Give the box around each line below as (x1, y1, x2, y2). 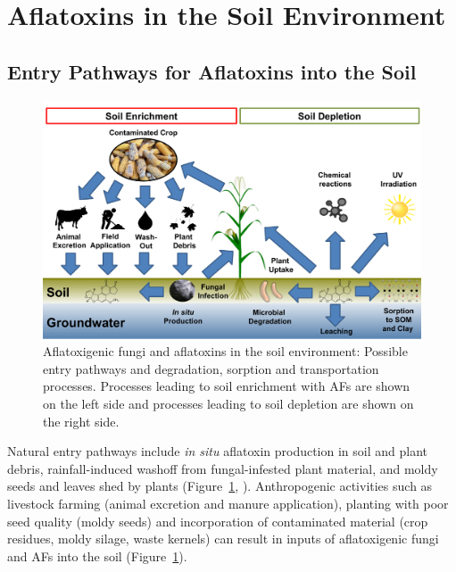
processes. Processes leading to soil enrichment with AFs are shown (43, 377, 410, 395)
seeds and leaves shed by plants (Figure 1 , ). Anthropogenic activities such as (7, 477, 433, 495)
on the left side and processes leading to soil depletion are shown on (43, 394, 414, 413)
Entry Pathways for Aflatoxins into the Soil (7, 57, 417, 85)
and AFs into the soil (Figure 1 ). (7, 546, 187, 565)
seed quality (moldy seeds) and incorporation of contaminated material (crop (7, 511, 428, 530)
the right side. (43, 411, 120, 430)
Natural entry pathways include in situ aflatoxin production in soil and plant (7, 442, 428, 460)
